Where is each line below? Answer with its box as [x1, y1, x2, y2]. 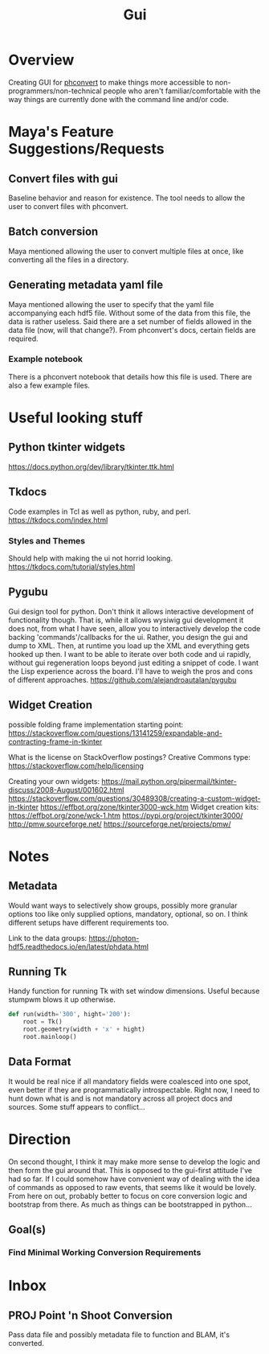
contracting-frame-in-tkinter [8, 736, 103, 746]
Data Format [8, 1055, 71, 1069]
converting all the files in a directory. [8, 255, 129, 265]
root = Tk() [22, 1018, 63, 1026]
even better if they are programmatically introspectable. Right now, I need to [8, 1085, 260, 1094]
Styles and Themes [8, 535, 86, 546]
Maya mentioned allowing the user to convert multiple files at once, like [8, 246, 244, 256]
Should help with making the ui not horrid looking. [8, 553, 173, 563]
